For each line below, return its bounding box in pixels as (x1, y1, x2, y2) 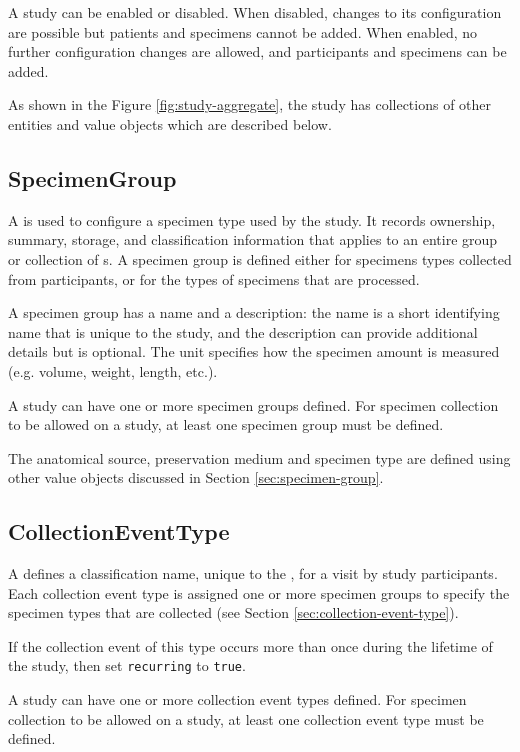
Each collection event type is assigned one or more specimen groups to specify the (8, 582, 510, 603)
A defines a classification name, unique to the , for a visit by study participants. (8, 563, 498, 584)
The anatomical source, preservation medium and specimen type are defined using (8, 447, 511, 468)
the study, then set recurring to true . (8, 655, 246, 676)
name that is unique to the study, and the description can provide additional (8, 321, 478, 342)
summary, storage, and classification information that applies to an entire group (8, 229, 498, 250)
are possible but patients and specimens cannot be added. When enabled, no (8, 21, 478, 42)
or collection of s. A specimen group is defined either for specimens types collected (8, 248, 512, 269)
